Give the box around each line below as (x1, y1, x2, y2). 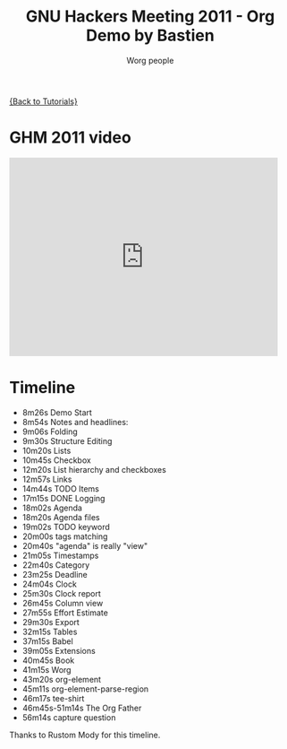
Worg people (126, 55, 174, 65)
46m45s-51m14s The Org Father (21, 702, 142, 713)
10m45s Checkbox (21, 455, 91, 466)
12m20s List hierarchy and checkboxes (21, 464, 167, 475)
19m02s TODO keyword (21, 521, 110, 532)
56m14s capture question (21, 711, 116, 723)
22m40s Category (21, 559, 90, 570)
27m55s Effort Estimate (21, 607, 109, 618)
